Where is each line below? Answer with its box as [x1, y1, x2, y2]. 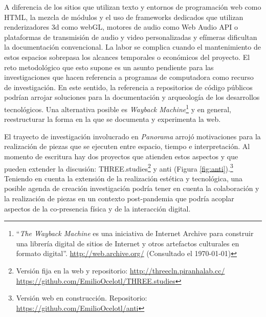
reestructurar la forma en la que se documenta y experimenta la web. [4, 114, 221, 124]
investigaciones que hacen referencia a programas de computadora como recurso [4, 72, 254, 82]
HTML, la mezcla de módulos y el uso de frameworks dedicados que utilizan [4, 11, 243, 22]
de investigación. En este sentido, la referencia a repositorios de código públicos [4, 81, 253, 92]
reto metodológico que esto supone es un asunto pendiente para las [4, 61, 214, 72]
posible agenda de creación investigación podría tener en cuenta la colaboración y [4, 183, 259, 194]
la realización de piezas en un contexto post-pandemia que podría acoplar [4, 193, 234, 203]
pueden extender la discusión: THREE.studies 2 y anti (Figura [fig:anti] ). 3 [4, 161, 233, 174]
